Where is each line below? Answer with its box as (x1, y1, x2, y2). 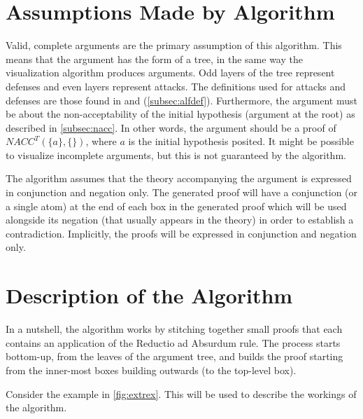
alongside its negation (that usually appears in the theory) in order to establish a (6, 212, 354, 227)
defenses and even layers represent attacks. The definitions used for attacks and (6, 78, 346, 93)
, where (85, 134, 117, 149)
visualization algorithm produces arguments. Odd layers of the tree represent (6, 65, 335, 80)
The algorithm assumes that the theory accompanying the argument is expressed (6, 171, 352, 186)
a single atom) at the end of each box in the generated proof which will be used (6, 198, 347, 213)
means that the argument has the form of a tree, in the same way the (6, 51, 303, 66)
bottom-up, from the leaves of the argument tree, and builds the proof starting (6, 349, 343, 364)
